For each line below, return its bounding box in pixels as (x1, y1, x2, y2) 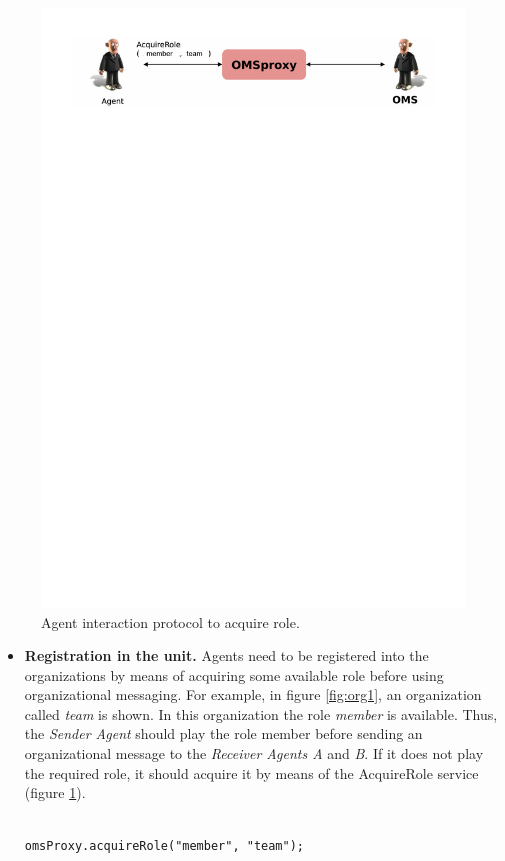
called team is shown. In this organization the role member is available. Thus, (24, 703, 498, 724)
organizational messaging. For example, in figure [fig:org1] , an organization (24, 684, 482, 705)
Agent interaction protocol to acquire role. (41, 611, 300, 632)
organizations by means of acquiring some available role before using (24, 664, 444, 685)
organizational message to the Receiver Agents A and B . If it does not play (24, 743, 484, 764)
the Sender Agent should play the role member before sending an (24, 723, 423, 744)
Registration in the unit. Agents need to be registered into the (24, 645, 429, 666)
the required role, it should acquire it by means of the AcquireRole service (24, 762, 479, 783)
